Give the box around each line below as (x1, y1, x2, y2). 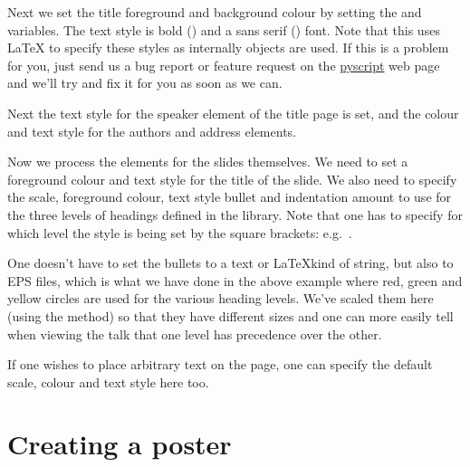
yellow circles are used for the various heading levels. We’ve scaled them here (7, 289, 434, 308)
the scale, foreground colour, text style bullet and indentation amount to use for (7, 187, 452, 206)
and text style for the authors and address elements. (7, 121, 296, 140)
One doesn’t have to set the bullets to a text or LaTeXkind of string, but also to (7, 253, 454, 272)
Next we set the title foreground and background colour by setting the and (7, 3, 422, 21)
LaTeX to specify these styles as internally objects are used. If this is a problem (7, 38, 449, 57)
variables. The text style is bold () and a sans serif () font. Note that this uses (7, 20, 440, 39)
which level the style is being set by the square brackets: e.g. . (7, 223, 352, 242)
